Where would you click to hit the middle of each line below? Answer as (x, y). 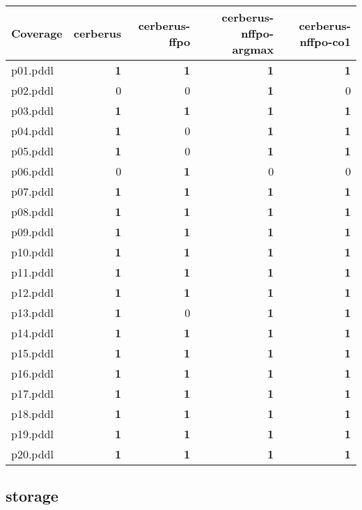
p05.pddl (32, 151)
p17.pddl (32, 393)
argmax (253, 49)
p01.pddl (32, 70)
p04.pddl (32, 131)
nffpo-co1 (325, 41)
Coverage (37, 33)
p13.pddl (32, 312)
